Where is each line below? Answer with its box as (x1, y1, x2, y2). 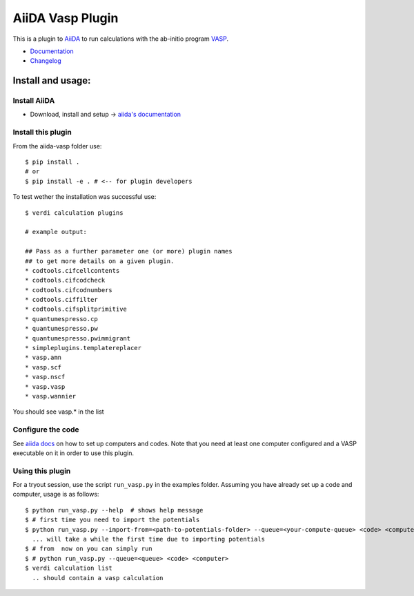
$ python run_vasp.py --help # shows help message (25, 506, 204, 514)
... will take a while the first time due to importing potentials (32, 535, 266, 544)
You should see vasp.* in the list (12, 407, 104, 416)
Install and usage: (12, 75, 91, 86)
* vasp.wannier (25, 392, 77, 400)
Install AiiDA (12, 96, 55, 106)
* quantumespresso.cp (25, 315, 98, 323)
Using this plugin (12, 466, 71, 476)
